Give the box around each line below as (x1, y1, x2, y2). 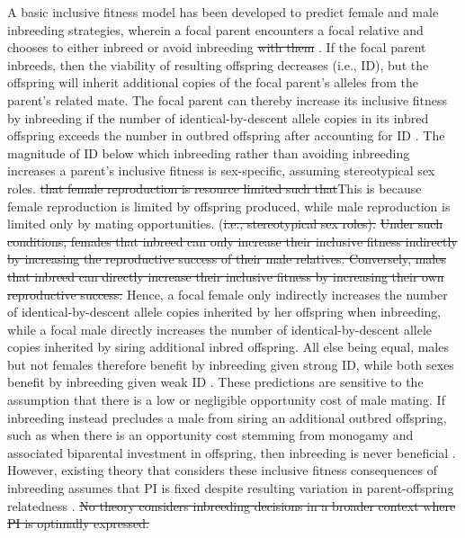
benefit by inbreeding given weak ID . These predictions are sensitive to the (7, 372, 424, 391)
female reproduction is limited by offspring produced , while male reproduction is (7, 196, 451, 215)
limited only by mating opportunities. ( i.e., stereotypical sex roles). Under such (7, 214, 443, 233)
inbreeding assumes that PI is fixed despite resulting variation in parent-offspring (7, 479, 454, 498)
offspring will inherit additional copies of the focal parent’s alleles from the (7, 73, 419, 92)
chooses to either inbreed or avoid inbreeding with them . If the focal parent (7, 38, 426, 57)
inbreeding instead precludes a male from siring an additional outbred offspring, (7, 408, 447, 426)
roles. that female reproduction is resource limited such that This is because (7, 178, 422, 197)
